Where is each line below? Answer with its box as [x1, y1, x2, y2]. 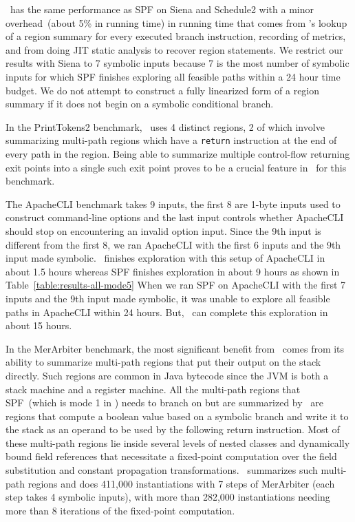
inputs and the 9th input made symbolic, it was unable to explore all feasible [6, 291, 330, 305]
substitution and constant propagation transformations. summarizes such [6, 463, 318, 477]
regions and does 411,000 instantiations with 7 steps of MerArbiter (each [28, 476, 335, 490]
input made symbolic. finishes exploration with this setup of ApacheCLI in [6, 251, 325, 265]
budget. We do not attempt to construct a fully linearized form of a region [6, 83, 320, 97]
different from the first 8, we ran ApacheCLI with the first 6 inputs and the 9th [6, 237, 341, 251]
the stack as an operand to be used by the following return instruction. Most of [6, 422, 340, 437]
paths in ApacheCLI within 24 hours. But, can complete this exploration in [6, 304, 328, 319]
